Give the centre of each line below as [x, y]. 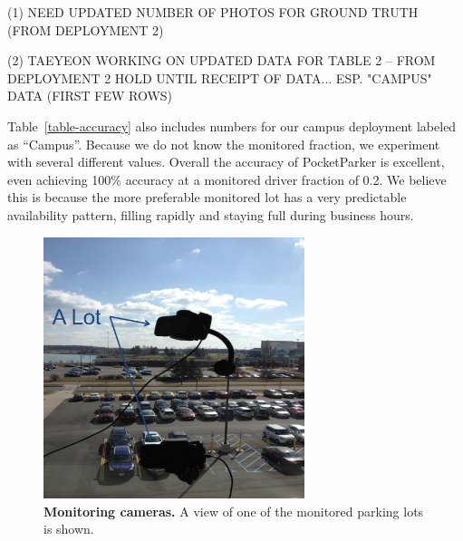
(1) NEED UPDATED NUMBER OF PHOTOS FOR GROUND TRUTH [213, 12]
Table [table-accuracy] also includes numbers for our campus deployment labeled [232, 126]
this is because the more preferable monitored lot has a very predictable [207, 197]
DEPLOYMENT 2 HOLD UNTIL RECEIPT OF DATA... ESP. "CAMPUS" [220, 77]
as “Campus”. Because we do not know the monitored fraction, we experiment [224, 144]
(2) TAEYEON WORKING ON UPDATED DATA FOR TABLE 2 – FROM [222, 60]
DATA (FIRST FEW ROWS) [90, 96]
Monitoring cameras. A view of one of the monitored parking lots [234, 511]
